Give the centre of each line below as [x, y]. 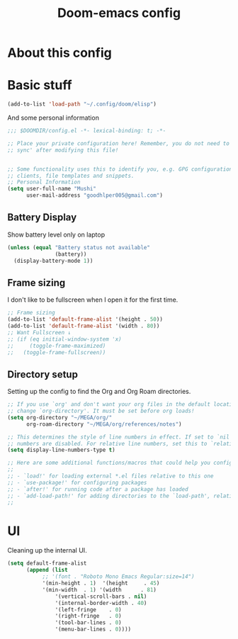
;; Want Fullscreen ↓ [39, 332]
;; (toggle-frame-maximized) [57, 346]
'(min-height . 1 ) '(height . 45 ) [101, 583]
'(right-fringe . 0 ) [88, 616]
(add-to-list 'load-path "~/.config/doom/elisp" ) [82, 104]
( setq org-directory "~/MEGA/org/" [60, 417]
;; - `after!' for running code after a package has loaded [98, 489]
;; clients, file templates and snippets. [71, 176]
